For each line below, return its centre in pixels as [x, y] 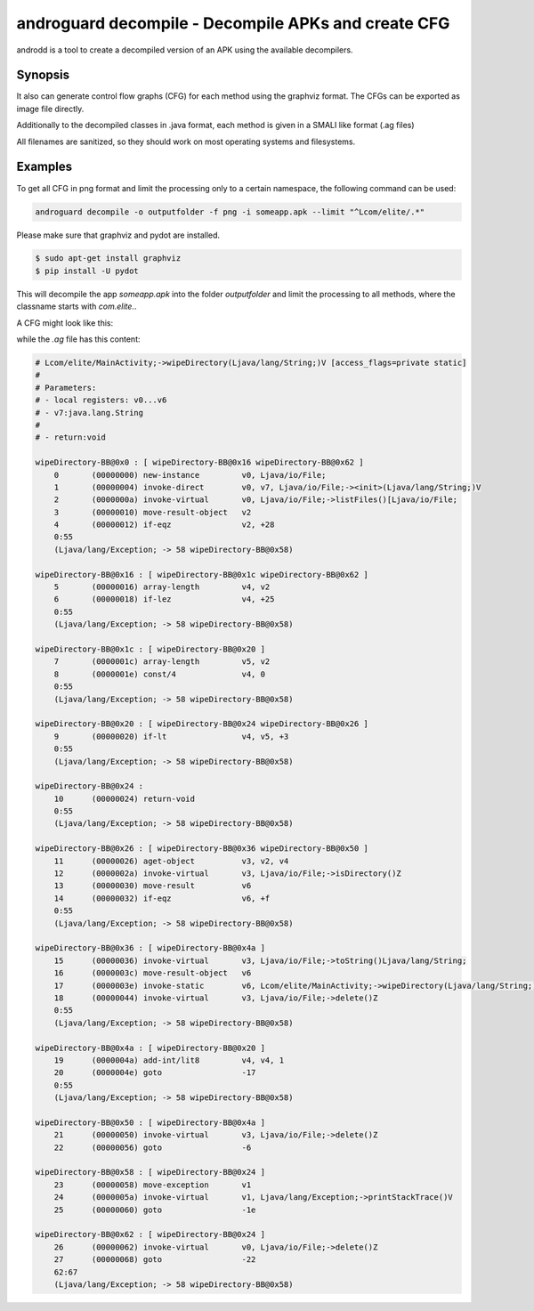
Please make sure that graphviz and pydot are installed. [118, 235]
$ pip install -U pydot [87, 271]
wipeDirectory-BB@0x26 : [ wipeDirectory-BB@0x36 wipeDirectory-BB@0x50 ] [202, 849]
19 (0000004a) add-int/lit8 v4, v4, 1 [169, 1060]
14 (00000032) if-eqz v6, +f [162, 898]
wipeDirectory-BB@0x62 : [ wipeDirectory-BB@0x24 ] [150, 1234]
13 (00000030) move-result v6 [153, 886]
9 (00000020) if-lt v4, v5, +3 [171, 736]
